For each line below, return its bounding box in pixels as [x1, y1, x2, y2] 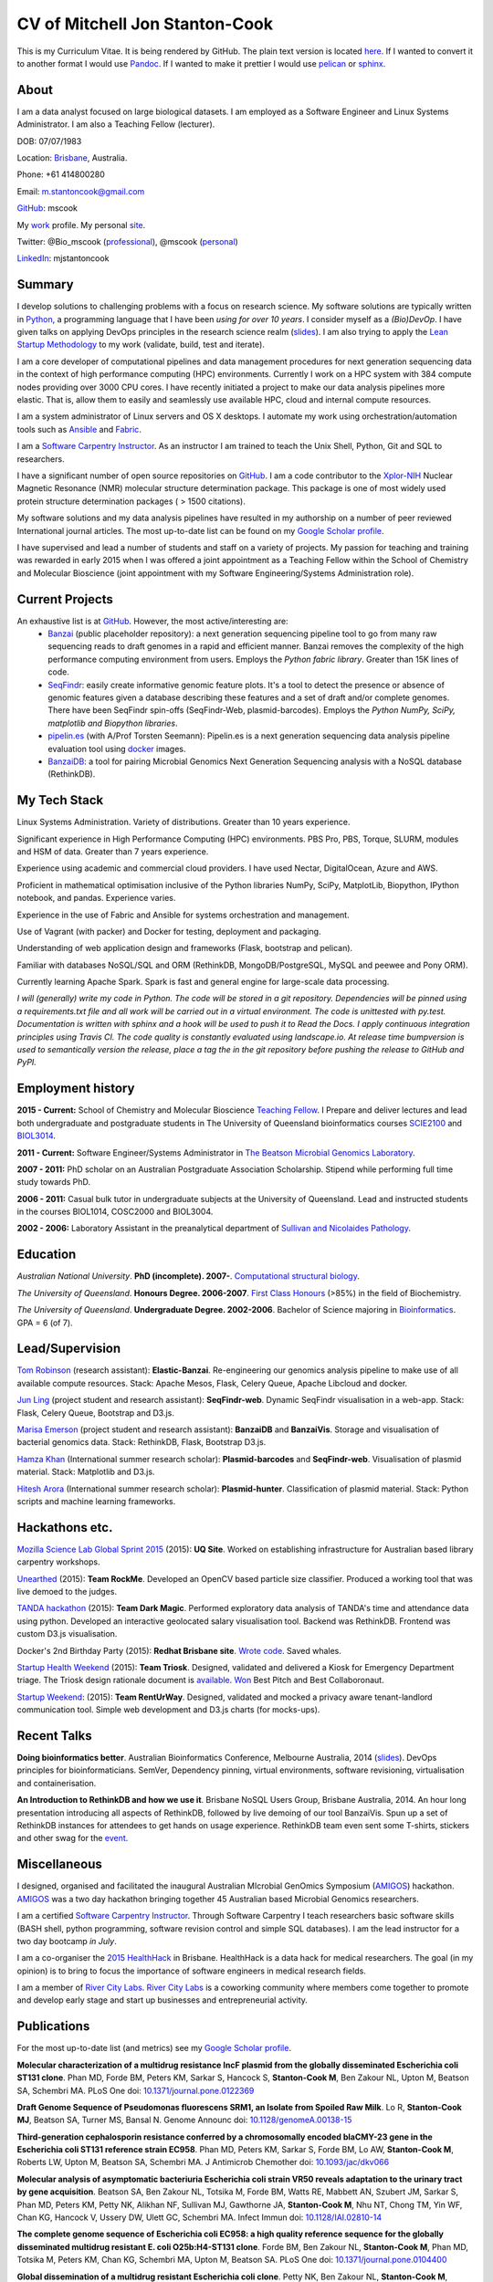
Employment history [16, 1081, 135, 1096]
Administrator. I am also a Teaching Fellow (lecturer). [16, 119, 215, 130]
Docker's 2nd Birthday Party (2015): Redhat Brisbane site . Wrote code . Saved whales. [16, 1645, 342, 1656]
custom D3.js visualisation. [16, 1628, 118, 1639]
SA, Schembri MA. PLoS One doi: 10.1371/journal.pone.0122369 [16, 2085, 255, 2096]
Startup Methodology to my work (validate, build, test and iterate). [16, 339, 265, 351]
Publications [16, 2018, 90, 2035]
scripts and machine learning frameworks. [16, 1495, 176, 1506]
